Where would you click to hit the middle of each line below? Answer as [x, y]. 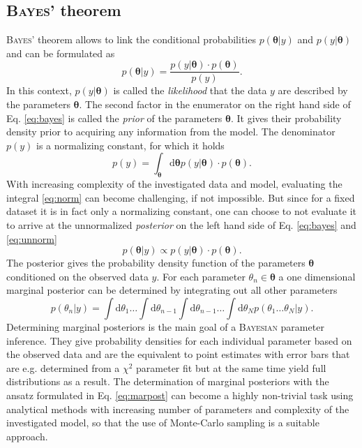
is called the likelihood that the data [190, 90]
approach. [27, 436]
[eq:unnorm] [32, 238]
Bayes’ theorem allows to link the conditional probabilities [131, 39]
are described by [313, 90]
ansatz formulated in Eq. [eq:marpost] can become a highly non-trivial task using [180, 395]
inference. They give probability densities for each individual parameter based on [179, 340]
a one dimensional [317, 276]
